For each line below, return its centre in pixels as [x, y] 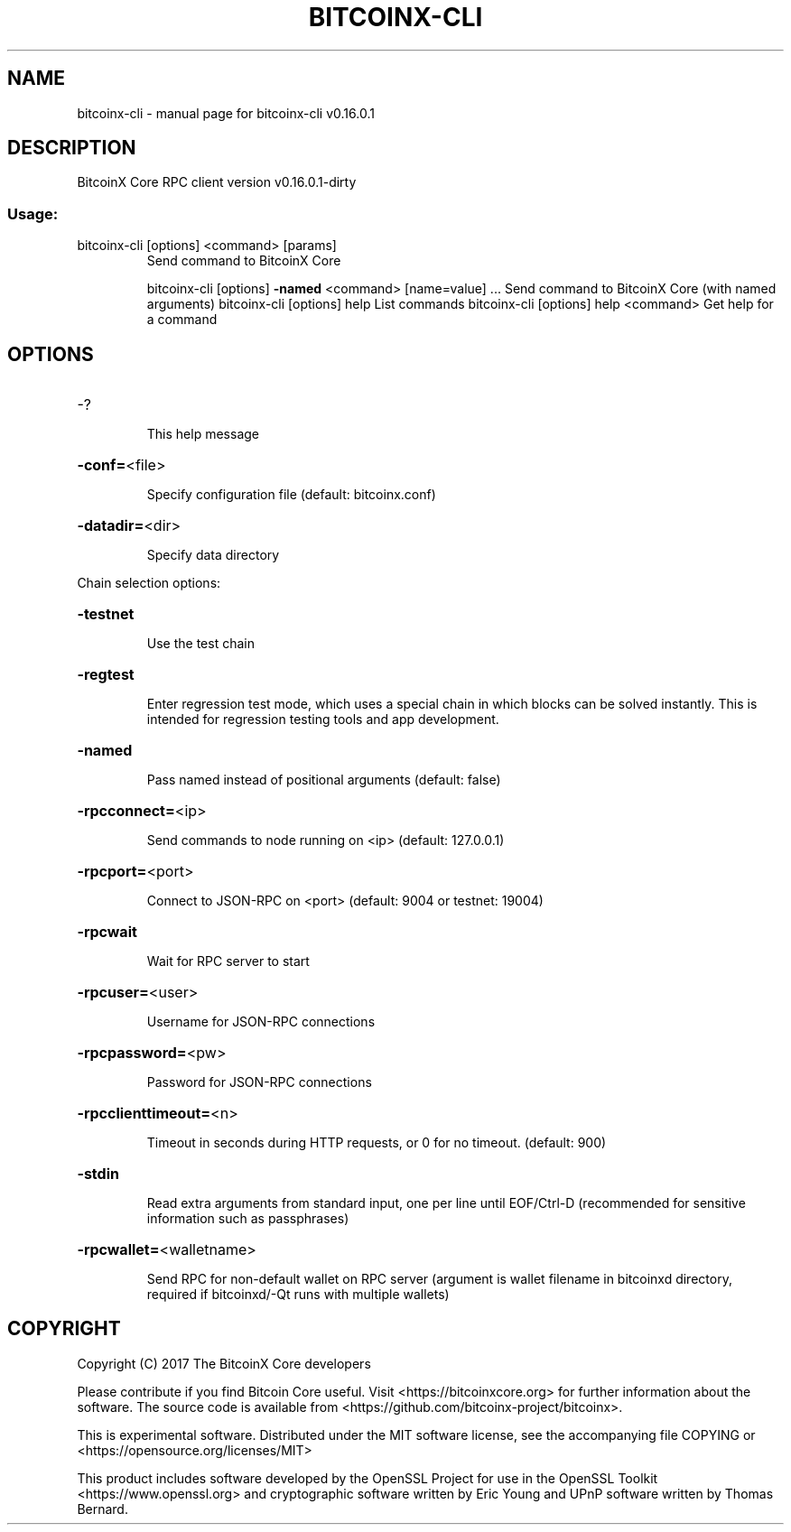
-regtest [106, 675]
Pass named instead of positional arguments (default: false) [324, 780]
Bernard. [102, 1509]
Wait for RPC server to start [228, 961]
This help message [203, 434]
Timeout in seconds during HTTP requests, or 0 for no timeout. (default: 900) [377, 1143]
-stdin [98, 1174]
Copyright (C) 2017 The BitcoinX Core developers [224, 1363]
